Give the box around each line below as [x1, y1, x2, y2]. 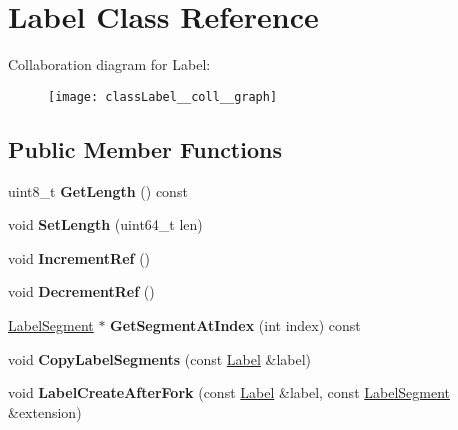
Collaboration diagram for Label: [8, 54, 211, 75]
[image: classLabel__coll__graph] [48, 89, 278, 104]
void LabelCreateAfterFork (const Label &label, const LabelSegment [8, 382, 450, 403]
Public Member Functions [8, 133, 282, 164]
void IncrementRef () [8, 247, 151, 268]
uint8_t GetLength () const [8, 180, 188, 201]
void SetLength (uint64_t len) [8, 214, 203, 235]
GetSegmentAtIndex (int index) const [110, 314, 361, 335]
